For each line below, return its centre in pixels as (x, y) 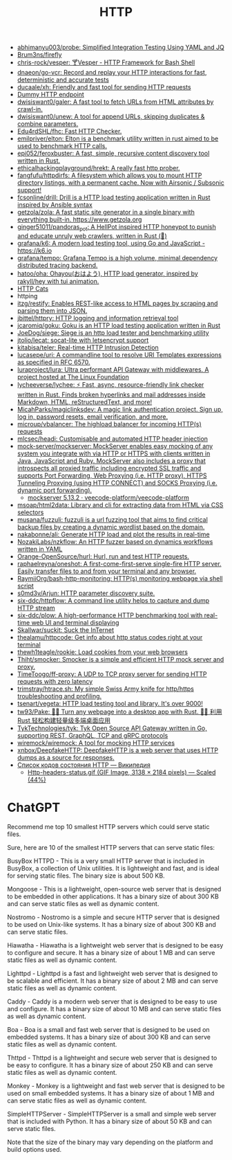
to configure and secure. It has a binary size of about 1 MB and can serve (111, 952)
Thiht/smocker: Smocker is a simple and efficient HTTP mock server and (120, 659)
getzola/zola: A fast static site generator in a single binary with (106, 212)
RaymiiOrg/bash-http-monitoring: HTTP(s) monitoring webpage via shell (120, 578)
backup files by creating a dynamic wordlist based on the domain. (111, 527)
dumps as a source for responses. (66, 757)
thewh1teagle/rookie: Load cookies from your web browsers (103, 652)
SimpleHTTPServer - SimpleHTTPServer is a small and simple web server (112, 1114)
